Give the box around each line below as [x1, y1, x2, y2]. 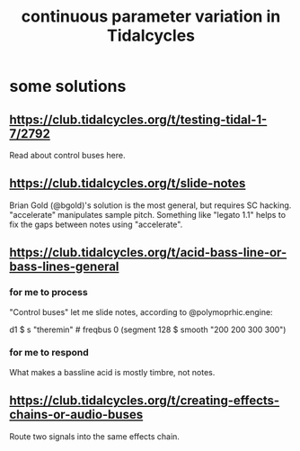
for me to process [9, 286, 88, 299]
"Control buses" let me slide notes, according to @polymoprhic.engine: [9, 306, 273, 317]
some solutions [9, 77, 127, 96]
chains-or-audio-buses [9, 407, 144, 422]
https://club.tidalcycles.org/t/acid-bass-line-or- [9, 245, 287, 260]
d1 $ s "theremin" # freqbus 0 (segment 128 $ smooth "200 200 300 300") [9, 324, 287, 335]
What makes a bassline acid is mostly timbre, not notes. [9, 366, 216, 377]
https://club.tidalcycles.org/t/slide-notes [9, 176, 246, 191]
